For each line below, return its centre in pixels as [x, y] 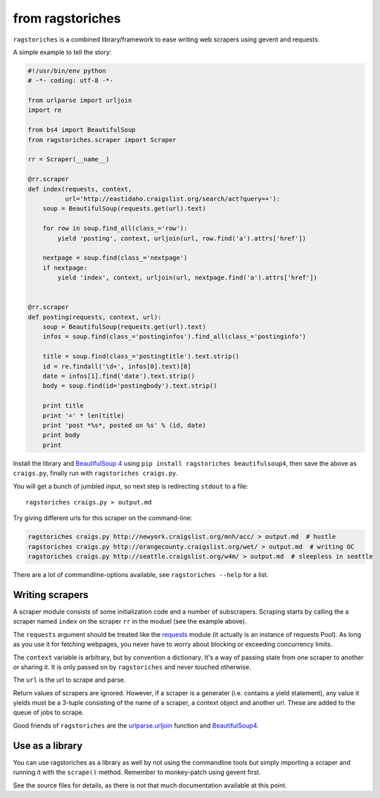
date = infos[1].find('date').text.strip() [119, 376]
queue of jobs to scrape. [49, 712]
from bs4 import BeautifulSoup [82, 130]
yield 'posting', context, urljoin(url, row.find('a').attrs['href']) [182, 238]
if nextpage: [65, 268]
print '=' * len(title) [83, 416]
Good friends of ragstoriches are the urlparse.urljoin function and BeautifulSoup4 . [136, 726]
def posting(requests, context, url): [95, 317]
